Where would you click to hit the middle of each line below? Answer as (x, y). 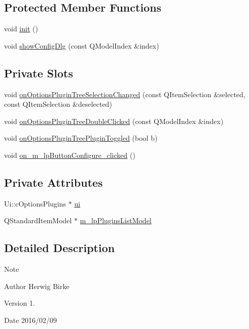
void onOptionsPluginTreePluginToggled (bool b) (81, 138)
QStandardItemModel (38, 220)
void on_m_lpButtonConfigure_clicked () (70, 155)
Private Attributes (54, 182)
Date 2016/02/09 (31, 320)
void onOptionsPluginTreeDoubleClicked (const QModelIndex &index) (114, 121)
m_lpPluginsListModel (116, 220)
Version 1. (20, 303)
